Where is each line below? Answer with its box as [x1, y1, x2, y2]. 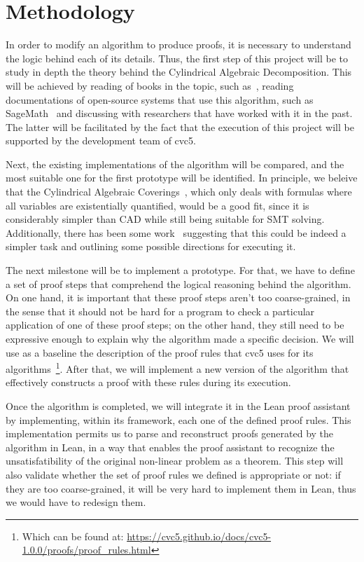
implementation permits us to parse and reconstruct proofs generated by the [6, 426, 334, 441]
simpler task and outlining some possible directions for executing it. [6, 239, 296, 254]
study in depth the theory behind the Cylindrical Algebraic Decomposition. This [6, 64, 352, 79]
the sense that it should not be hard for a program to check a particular [6, 303, 315, 318]
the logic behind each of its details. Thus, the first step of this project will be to [6, 50, 348, 65]
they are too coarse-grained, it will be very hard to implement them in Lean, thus [6, 481, 356, 495]
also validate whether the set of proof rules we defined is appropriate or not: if [6, 467, 341, 481]
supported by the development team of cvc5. [6, 133, 196, 148]
